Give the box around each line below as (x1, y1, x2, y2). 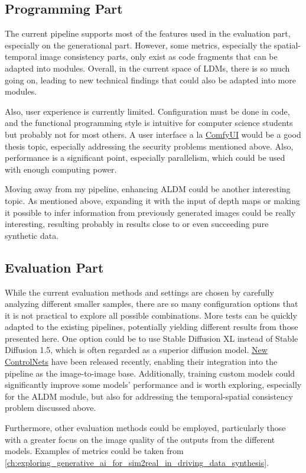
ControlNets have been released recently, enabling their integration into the (5, 355, 278, 368)
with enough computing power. (5, 163, 117, 175)
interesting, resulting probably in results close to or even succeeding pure (5, 218, 269, 230)
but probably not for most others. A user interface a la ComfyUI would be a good (5, 128, 301, 140)
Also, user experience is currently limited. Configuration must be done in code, (5, 105, 290, 117)
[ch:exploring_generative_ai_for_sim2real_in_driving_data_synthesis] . (5, 456, 269, 468)
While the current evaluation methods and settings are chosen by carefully (5, 286, 274, 298)
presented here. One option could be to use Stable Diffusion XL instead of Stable (5, 332, 298, 344)
